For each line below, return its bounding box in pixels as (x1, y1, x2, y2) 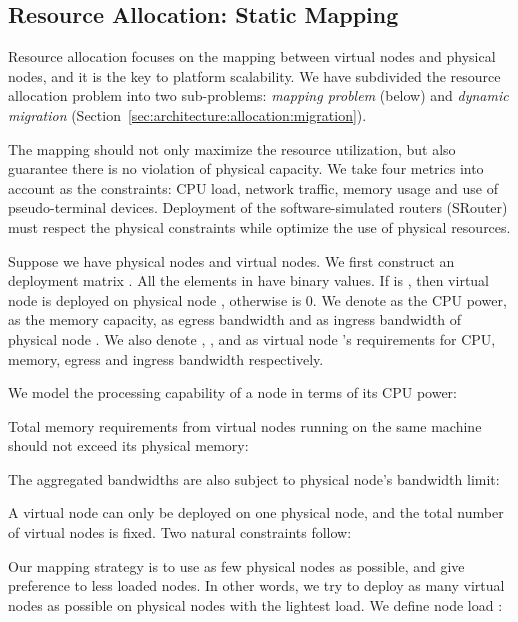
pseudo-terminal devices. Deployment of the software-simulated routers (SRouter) (8, 197, 508, 218)
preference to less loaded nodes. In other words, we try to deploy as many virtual (8, 575, 505, 596)
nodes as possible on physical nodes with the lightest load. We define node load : (8, 594, 503, 615)
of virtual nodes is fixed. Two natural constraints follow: (8, 522, 352, 543)
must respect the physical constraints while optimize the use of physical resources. (8, 216, 511, 237)
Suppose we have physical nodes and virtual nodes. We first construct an (8, 250, 455, 271)
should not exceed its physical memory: (8, 435, 249, 456)
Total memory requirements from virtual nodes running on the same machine (8, 415, 482, 436)
